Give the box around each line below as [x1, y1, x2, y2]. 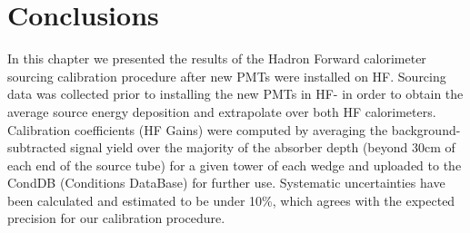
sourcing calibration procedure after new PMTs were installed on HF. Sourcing [7, 66, 446, 85]
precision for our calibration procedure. [7, 209, 225, 228]
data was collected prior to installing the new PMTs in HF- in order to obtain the [7, 84, 464, 103]
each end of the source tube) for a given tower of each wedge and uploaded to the [7, 155, 462, 174]
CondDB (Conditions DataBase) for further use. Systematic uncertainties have [7, 173, 445, 192]
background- [391, 120, 461, 139]
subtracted [7, 138, 66, 157]
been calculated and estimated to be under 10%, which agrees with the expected [7, 190, 455, 209]
